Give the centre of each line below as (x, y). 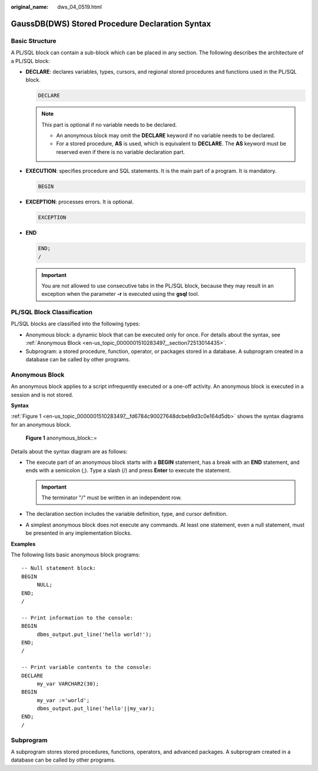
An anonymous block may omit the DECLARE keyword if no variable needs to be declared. (166, 136)
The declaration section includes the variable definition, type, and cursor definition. (127, 514)
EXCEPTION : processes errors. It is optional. (79, 202)
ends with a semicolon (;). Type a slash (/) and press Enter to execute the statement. (128, 470)
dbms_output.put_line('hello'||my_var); (96, 709)
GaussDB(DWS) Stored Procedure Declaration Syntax (111, 24)
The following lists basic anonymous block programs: (76, 555)
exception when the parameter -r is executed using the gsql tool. (120, 294)
